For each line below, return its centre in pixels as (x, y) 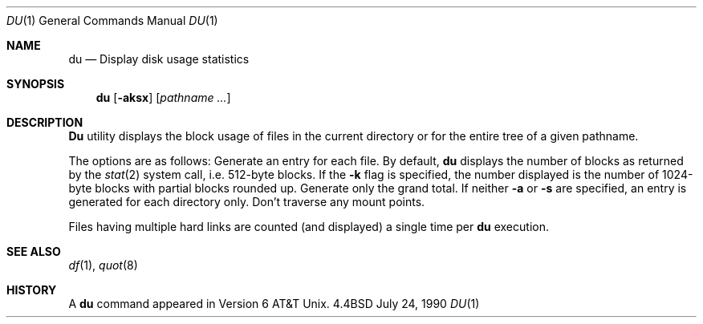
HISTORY (32, 290)
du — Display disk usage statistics (159, 59)
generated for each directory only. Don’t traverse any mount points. (247, 202)
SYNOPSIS (36, 84)
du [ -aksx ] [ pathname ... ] (163, 97)
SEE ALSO (34, 251)
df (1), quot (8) (103, 265)
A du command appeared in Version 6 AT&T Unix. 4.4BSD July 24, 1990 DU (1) (274, 304)
